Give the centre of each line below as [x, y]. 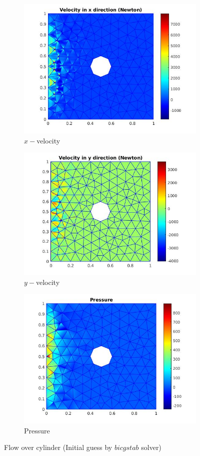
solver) [151, 447]
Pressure [37, 430]
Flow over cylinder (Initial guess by [58, 447]
